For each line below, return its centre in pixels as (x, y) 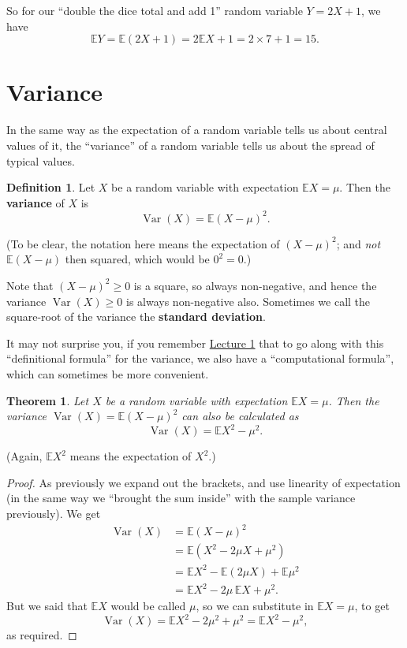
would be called (148, 606)
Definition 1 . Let (51, 187)
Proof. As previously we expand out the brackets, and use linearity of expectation (203, 482)
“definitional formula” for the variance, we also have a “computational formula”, (200, 358)
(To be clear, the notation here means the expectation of (143, 243)
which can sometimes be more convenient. (108, 373)
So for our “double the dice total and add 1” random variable (155, 10)
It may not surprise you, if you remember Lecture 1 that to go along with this (195, 343)
